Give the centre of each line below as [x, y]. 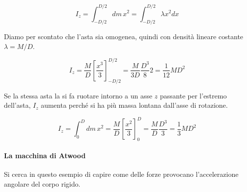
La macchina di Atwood [45, 155]
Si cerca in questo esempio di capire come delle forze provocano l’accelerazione [121, 174]
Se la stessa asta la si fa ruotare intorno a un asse [78, 95]
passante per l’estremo [193, 95]
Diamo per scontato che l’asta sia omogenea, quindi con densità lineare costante [124, 36]
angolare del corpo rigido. [42, 183]
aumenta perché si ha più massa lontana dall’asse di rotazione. [134, 105]
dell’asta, [17, 105]
